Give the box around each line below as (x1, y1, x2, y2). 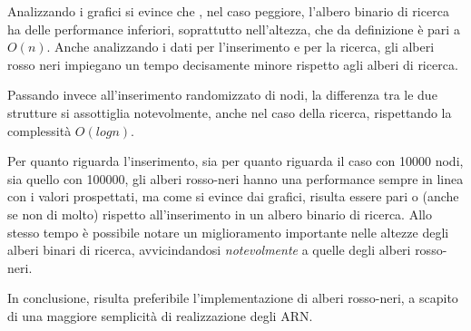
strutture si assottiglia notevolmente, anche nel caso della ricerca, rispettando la (7, 102, 452, 122)
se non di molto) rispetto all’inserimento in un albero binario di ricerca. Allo (7, 204, 432, 223)
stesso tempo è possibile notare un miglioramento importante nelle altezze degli (7, 222, 449, 241)
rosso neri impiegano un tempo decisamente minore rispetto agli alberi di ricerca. (7, 54, 458, 73)
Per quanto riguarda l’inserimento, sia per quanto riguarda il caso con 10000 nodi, (7, 151, 464, 170)
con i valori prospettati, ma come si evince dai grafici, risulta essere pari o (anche (7, 187, 459, 206)
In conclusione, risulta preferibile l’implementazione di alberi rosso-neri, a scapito (7, 288, 458, 307)
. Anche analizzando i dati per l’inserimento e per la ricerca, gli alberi (46, 37, 435, 56)
